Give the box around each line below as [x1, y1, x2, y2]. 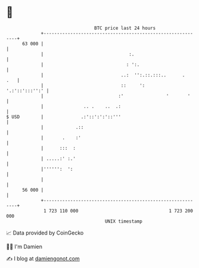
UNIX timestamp [104, 218, 143, 224]
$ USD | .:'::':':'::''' [6, 113, 121, 120]
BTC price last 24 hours [94, 25, 156, 31]
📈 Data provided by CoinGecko [6, 229, 84, 236]
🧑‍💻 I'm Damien [6, 243, 43, 250]
